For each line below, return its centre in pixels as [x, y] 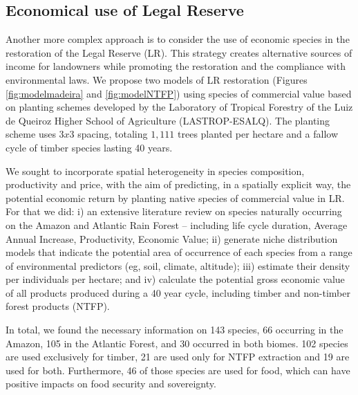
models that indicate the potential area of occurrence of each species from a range [179, 252]
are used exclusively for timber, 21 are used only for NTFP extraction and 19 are [178, 357]
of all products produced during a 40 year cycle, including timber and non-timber [178, 292]
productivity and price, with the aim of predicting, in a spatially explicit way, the [178, 184]
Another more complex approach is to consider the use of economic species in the [178, 39]
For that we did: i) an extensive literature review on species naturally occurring [174, 211]
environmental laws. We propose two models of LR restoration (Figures [157, 79]
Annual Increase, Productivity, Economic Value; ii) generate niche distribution [172, 238]
